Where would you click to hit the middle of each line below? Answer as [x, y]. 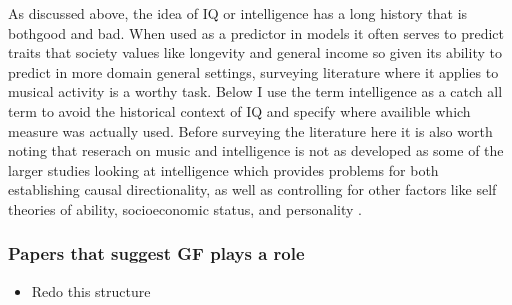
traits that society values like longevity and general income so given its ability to [255, 52]
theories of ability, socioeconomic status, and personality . [185, 208]
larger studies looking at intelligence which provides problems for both [223, 169]
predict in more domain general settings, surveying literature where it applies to [253, 71]
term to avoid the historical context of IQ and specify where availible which [239, 110]
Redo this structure [91, 290]
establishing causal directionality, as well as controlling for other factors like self [252, 189]
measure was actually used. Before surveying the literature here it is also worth [250, 130]
